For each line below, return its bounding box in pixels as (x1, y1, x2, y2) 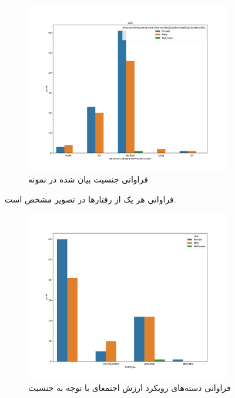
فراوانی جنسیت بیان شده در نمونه (28, 173, 148, 185)
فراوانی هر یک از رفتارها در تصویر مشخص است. (5, 193, 176, 205)
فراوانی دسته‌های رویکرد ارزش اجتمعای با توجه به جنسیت (28, 382, 231, 394)
